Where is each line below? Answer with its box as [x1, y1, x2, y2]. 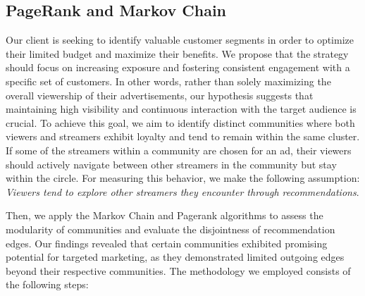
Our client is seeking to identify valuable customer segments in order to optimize [6, 32, 354, 47]
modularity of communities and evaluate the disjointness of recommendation [6, 221, 335, 236]
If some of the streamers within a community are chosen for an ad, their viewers [6, 142, 352, 157]
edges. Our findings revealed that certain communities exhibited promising [6, 235, 328, 250]
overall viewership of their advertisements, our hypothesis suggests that [6, 87, 314, 102]
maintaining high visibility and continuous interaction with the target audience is [6, 101, 357, 116]
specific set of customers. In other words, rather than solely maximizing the [6, 73, 331, 88]
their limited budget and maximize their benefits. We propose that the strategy [6, 46, 349, 61]
